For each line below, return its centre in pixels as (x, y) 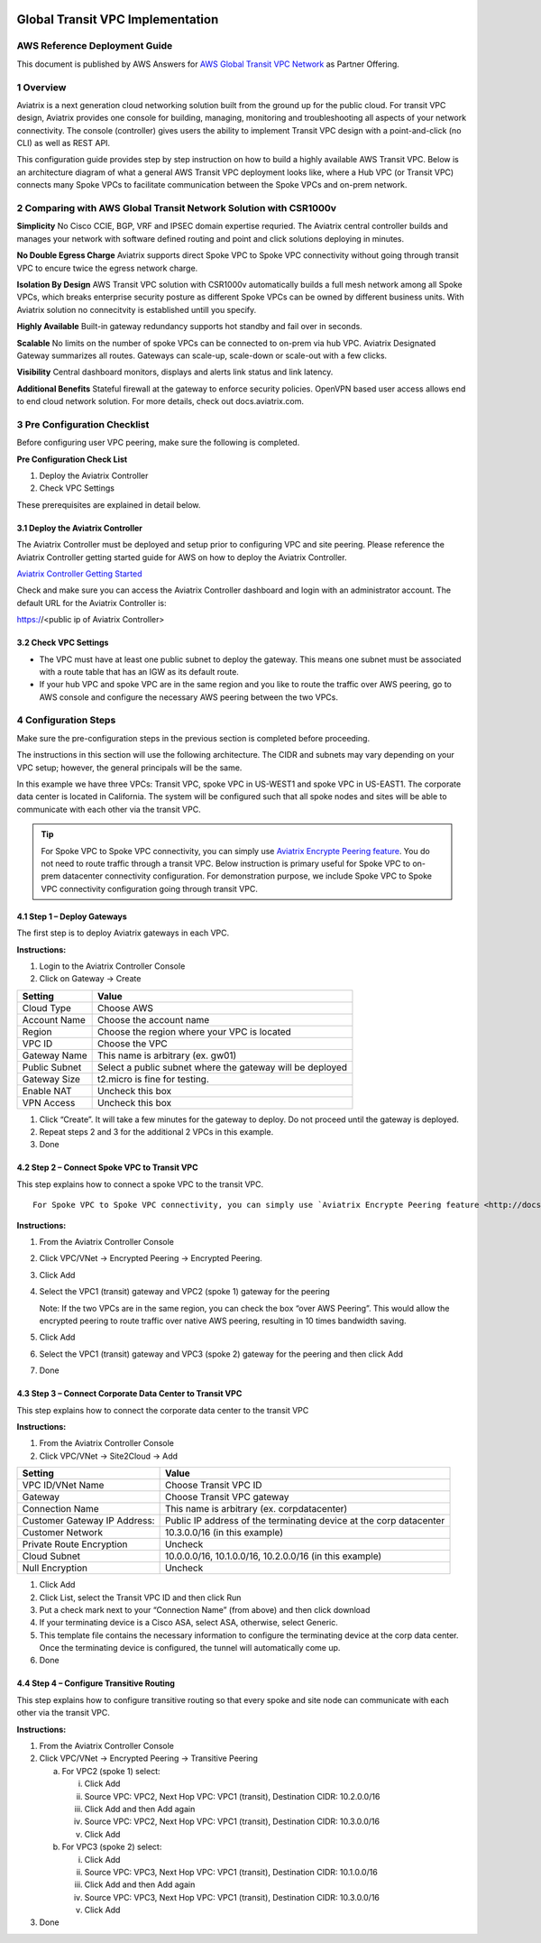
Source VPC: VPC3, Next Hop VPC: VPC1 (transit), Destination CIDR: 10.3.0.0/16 (232, 1897)
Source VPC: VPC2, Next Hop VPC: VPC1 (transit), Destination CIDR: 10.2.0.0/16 (232, 1796)
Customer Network (63, 1533)
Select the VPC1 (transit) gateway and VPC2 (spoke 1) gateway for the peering (185, 1292)
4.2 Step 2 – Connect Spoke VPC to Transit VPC (107, 1167)
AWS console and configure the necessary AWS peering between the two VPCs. (188, 697)
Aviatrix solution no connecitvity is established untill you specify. (137, 309)
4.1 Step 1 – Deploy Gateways (72, 916)
